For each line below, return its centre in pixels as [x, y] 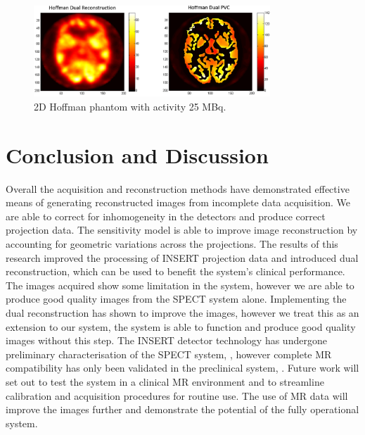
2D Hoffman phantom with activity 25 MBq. [130, 106]
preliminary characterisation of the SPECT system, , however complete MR [169, 354]
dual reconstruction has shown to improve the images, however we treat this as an [182, 312]
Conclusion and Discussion [137, 155]
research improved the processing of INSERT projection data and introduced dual [182, 257]
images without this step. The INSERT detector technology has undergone [166, 340]
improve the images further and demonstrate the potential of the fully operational [182, 409]
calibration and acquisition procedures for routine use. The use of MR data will [177, 395]
